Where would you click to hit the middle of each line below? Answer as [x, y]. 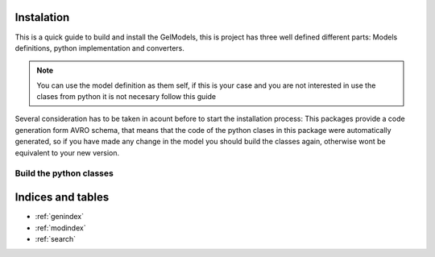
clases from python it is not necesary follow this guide [126, 97]
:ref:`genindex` [60, 217]
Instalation [42, 17]
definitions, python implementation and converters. [100, 48]
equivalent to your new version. [67, 152]
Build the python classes [64, 173]
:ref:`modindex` [60, 228]
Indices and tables [62, 197]
